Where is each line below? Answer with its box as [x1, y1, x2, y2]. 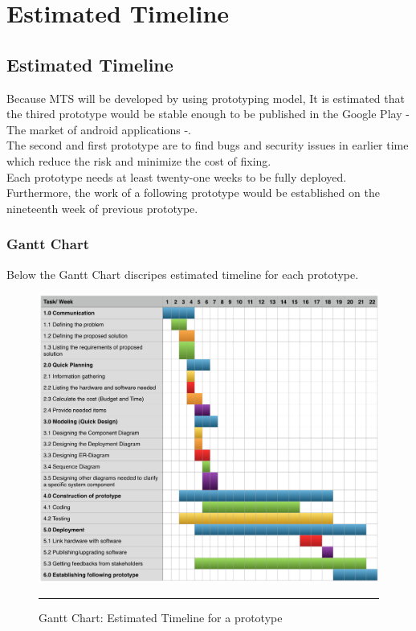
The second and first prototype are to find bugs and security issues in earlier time [6, 137, 409, 154]
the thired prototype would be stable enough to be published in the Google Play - [6, 105, 410, 122]
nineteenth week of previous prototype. [6, 199, 198, 216]
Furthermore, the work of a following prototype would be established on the [6, 184, 380, 201]
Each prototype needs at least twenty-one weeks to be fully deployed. [6, 168, 347, 185]
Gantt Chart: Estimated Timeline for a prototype [39, 608, 283, 625]
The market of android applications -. [6, 121, 192, 137]
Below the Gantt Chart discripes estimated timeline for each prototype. [6, 265, 359, 282]
